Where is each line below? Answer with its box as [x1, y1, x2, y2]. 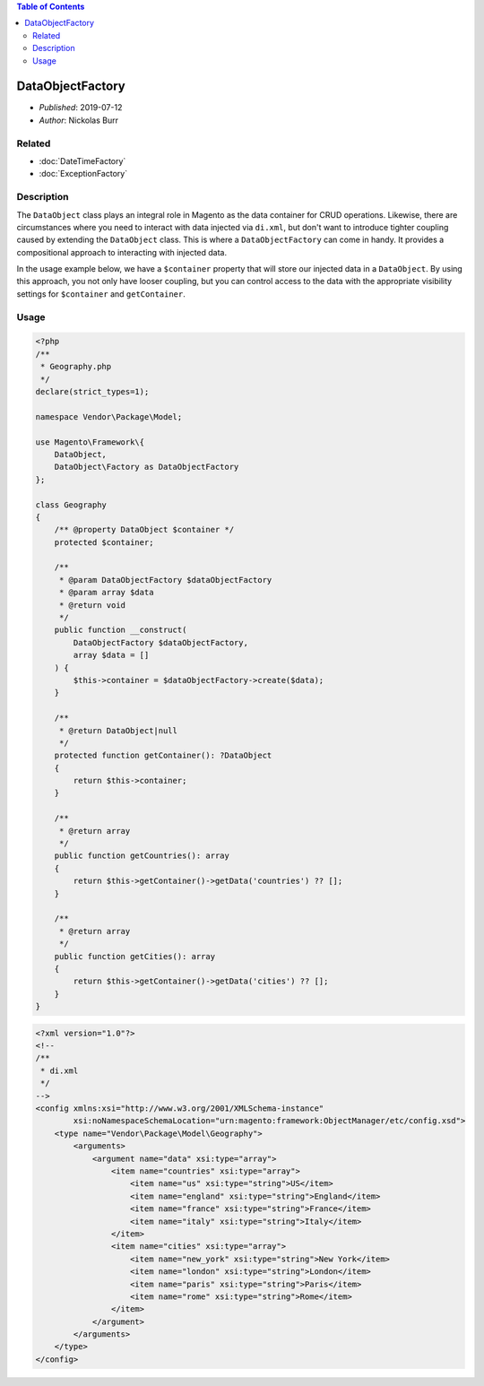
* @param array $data [58, 587, 154, 598]
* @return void [58, 600, 125, 610]
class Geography [35, 499, 108, 510]
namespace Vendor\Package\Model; [35, 411, 183, 421]
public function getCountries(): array [54, 851, 230, 861]
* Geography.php [40, 361, 112, 372]
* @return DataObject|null [58, 725, 178, 735]
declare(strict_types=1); [35, 386, 150, 396]
